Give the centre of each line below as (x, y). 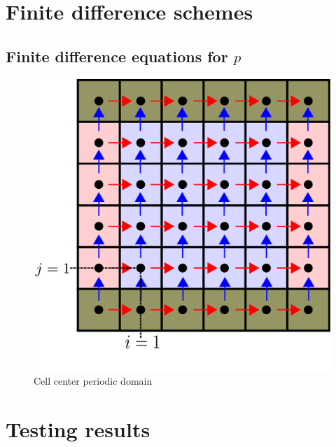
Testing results (78, 428)
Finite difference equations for (117, 56)
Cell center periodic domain (93, 380)
